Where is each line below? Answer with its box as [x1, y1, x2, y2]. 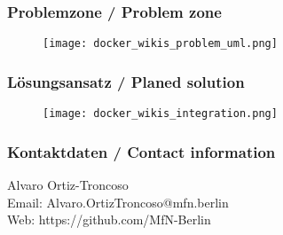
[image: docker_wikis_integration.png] [43, 107, 278, 121]
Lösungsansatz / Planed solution [7, 70, 245, 92]
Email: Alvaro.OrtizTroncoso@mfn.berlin [7, 192, 229, 211]
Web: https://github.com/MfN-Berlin [7, 210, 211, 229]
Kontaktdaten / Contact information [7, 140, 276, 162]
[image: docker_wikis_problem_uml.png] [43, 37, 278, 51]
